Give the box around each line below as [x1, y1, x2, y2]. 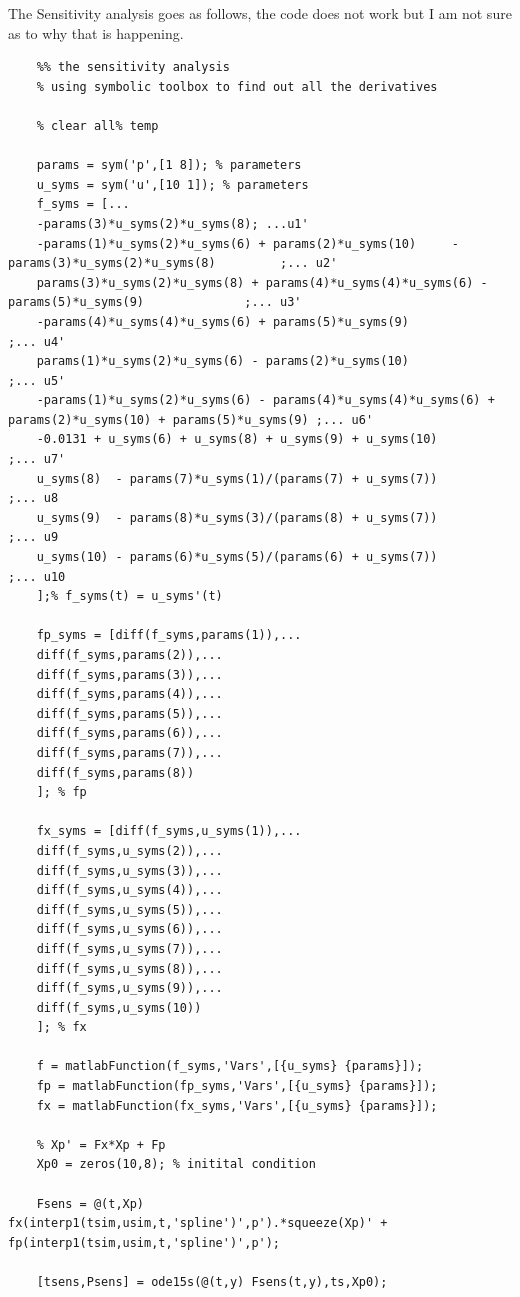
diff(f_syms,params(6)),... [36, 726, 223, 741]
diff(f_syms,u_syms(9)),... [36, 981, 223, 996]
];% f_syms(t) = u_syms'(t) [36, 589, 223, 604]
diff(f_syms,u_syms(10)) [36, 1000, 202, 1015]
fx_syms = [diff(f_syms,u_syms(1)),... [36, 824, 302, 839]
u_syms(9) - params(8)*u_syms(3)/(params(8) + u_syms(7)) [36, 510, 438, 525]
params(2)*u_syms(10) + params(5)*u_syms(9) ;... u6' [8, 412, 374, 427]
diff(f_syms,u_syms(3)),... [36, 863, 223, 878]
